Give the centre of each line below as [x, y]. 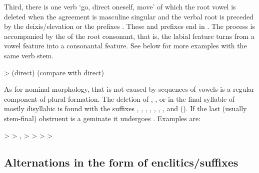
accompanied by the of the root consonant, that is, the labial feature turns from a [129, 36]
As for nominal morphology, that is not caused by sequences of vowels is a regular [129, 89]
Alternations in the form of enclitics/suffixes [121, 162]
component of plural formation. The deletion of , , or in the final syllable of [119, 98]
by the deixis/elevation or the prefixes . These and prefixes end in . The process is [129, 26]
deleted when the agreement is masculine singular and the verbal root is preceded [129, 16]
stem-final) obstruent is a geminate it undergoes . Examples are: [102, 118]
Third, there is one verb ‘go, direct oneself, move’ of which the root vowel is [120, 6]
